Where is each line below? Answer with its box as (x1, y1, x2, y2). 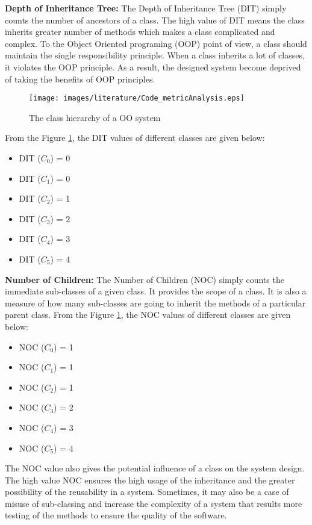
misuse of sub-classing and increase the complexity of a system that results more (5, 497, 302, 509)
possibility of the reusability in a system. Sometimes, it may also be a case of (5, 485, 289, 498)
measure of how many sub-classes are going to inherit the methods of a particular (5, 296, 306, 309)
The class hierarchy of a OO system (29, 111, 161, 123)
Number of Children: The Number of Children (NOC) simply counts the (5, 273, 284, 285)
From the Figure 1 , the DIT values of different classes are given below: (5, 131, 265, 144)
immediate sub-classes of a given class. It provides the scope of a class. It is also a (5, 285, 307, 297)
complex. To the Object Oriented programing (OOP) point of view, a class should (5, 37, 307, 49)
